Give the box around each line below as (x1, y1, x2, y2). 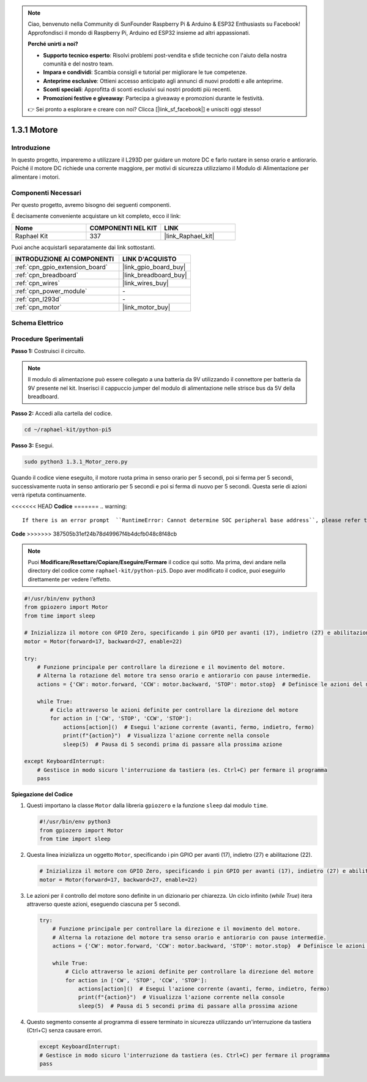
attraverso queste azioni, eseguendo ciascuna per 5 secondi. (26, 900, 180, 908)
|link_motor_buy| (122, 303, 171, 312)
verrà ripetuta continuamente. (11, 491, 87, 499)
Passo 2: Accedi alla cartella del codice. (11, 410, 113, 417)
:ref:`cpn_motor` (15, 303, 62, 312)
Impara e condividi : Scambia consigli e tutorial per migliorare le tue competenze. (43, 69, 247, 76)
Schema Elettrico (11, 318, 64, 327)
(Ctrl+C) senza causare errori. (26, 1027, 103, 1034)
